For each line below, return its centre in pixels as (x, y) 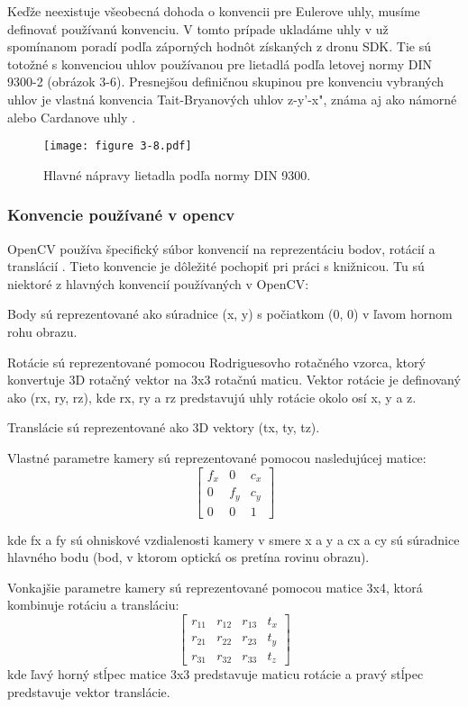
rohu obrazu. (42, 331)
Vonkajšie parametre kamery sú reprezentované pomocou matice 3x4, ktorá (215, 587)
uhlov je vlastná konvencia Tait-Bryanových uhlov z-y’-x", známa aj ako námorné (232, 99)
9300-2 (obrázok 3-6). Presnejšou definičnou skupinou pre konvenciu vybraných (226, 82)
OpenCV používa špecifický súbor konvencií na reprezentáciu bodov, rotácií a (221, 248)
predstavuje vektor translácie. (89, 692)
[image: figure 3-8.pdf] (118, 146)
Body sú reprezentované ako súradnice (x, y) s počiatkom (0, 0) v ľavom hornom (230, 314)
